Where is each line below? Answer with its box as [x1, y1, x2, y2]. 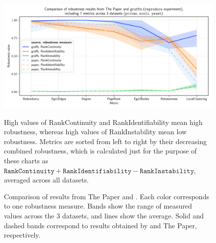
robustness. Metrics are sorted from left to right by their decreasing [4, 136, 207, 146]
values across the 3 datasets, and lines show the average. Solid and [4, 210, 204, 220]
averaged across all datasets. [4, 175, 89, 185]
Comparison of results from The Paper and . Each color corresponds [4, 191, 209, 201]
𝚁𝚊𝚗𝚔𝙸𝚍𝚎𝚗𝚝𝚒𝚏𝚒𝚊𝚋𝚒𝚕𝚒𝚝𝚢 [63, 167, 132, 175]
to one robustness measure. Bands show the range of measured [4, 201, 192, 211]
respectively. [4, 230, 41, 240]
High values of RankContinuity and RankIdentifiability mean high [4, 117, 203, 127]
